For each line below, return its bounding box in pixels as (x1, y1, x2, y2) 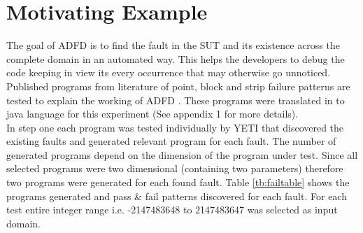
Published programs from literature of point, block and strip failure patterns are (6, 78, 350, 93)
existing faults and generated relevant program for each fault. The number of (6, 134, 336, 148)
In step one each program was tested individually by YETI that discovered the (6, 120, 344, 134)
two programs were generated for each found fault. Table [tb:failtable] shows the (6, 175, 350, 190)
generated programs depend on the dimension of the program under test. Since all (6, 147, 358, 162)
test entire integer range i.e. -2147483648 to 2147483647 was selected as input (6, 202, 338, 217)
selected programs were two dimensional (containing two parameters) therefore (6, 161, 343, 176)
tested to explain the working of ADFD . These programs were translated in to (6, 92, 345, 107)
